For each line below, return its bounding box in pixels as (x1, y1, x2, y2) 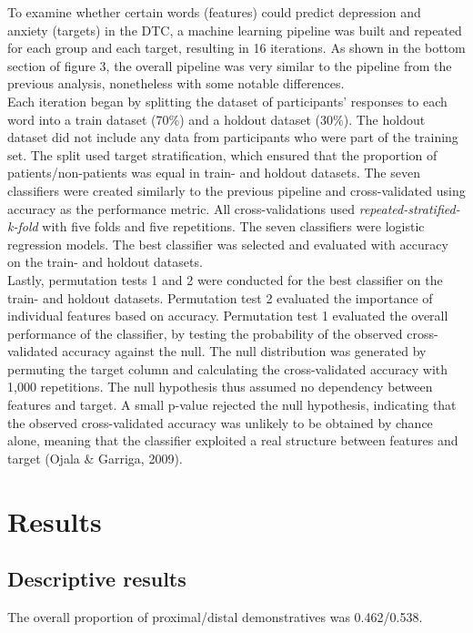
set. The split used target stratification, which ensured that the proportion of (7, 145, 438, 164)
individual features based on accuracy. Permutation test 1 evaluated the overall (7, 306, 448, 325)
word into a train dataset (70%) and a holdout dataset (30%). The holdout (7, 109, 426, 128)
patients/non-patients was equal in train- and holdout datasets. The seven (7, 163, 420, 182)
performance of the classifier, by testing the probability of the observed (7, 323, 403, 342)
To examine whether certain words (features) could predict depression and (7, 3, 421, 21)
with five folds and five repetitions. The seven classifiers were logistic (42, 217, 425, 236)
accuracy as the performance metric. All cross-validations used (7, 199, 356, 218)
